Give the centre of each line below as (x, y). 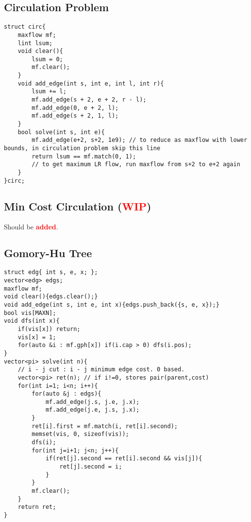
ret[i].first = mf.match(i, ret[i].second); (105, 426)
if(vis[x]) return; (49, 329)
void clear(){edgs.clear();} (51, 297)
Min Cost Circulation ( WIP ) (78, 206)
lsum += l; (49, 92)
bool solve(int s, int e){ (61, 132)
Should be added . (31, 226)
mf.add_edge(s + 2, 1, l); (75, 116)
